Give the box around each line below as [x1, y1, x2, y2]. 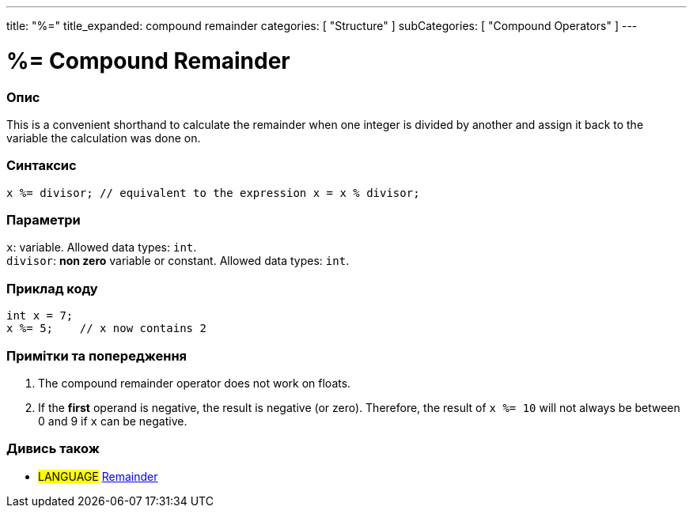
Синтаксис [6, 157, 77, 174]
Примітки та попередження [6, 347, 187, 364]
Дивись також [6, 440, 100, 457]
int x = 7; [6, 309, 74, 323]
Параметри [6, 212, 81, 228]
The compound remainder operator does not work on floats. [38, 376, 351, 390]
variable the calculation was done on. [6, 130, 201, 145]
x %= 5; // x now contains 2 [6, 322, 206, 335]
